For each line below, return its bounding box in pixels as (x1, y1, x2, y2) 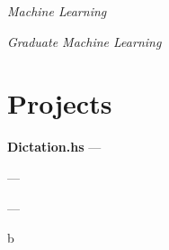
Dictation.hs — (7, 137, 102, 156)
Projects (7, 85, 112, 122)
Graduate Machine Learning (7, 32, 162, 51)
